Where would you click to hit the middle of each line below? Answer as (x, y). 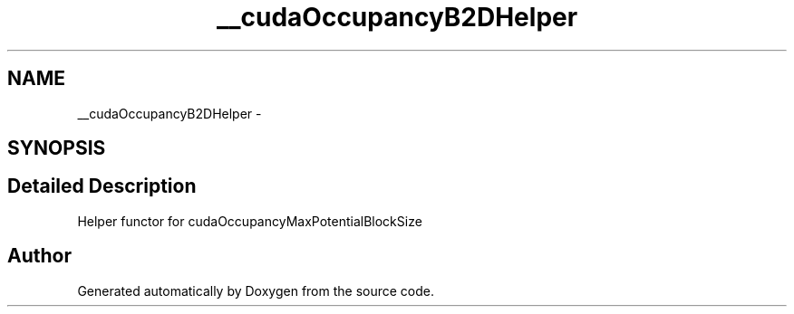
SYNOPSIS (57, 148)
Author (39, 256)
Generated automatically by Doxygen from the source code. (256, 290)
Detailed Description (102, 186)
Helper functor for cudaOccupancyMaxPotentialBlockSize (250, 221)
